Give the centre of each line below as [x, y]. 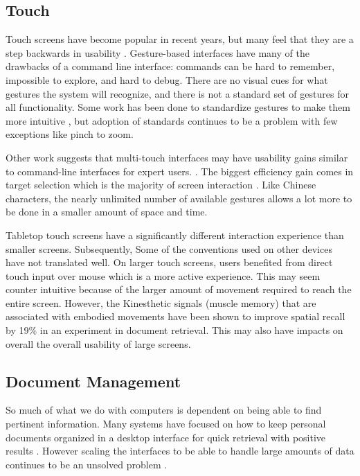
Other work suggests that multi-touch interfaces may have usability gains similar [177, 157]
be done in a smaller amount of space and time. [107, 212]
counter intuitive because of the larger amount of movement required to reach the [179, 289]
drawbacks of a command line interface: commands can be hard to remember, [170, 66]
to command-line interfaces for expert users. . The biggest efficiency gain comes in [180, 171]
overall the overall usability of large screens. [98, 343]
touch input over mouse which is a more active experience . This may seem [163, 275]
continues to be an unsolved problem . [87, 464]
